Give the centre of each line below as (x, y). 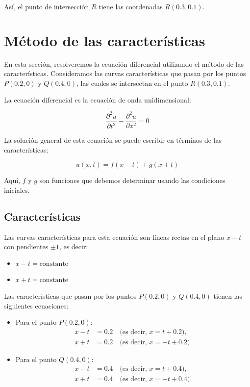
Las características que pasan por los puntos (70, 296)
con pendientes (26, 246)
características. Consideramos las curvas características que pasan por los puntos (125, 73)
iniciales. (17, 190)
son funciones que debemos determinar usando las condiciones (132, 180)
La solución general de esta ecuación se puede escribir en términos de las (113, 140)
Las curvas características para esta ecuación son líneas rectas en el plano (114, 237)
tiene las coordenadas (131, 6)
